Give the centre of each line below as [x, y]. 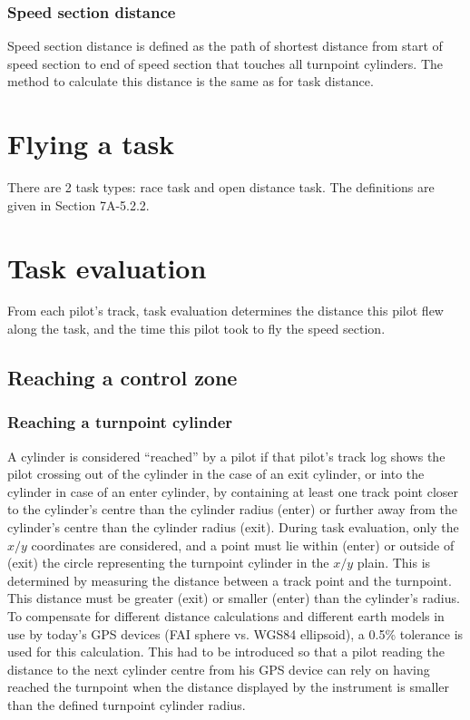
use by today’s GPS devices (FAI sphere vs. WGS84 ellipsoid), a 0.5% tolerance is [235, 633]
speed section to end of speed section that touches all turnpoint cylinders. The [225, 63]
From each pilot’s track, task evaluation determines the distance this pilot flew [225, 311]
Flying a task [91, 144]
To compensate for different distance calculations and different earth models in [226, 615]
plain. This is [394, 563]
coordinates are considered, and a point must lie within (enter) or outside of [243, 545]
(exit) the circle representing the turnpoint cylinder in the [168, 563]
